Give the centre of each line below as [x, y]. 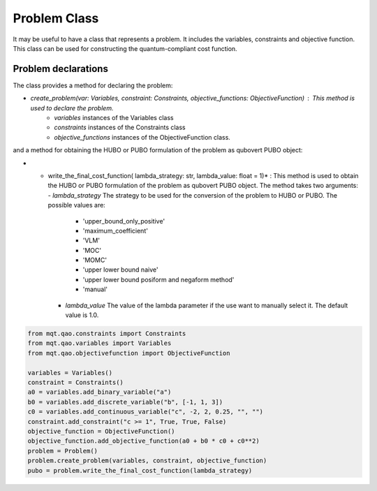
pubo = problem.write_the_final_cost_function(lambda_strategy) [140, 470]
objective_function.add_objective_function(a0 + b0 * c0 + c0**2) [143, 441]
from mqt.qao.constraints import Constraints [107, 334]
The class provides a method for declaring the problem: [93, 85]
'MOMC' [95, 260]
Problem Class [56, 18]
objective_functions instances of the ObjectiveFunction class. [142, 137]
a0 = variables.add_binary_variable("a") [99, 392]
